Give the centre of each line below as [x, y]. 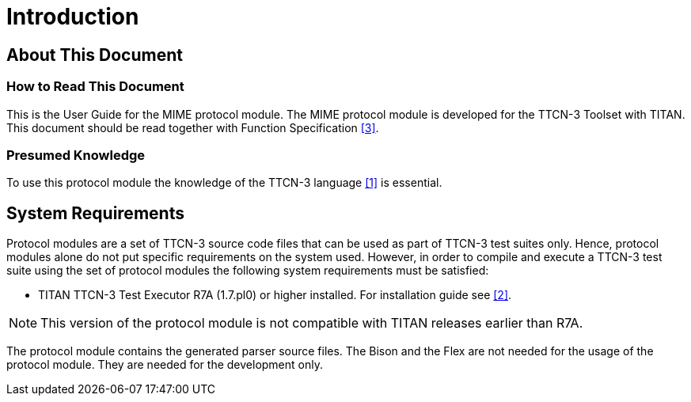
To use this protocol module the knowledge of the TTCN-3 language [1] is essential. [224, 183]
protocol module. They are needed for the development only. [165, 365]
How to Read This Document [95, 87]
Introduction [73, 17]
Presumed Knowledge [76, 155]
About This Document [95, 55]
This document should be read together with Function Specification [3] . [193, 127]
